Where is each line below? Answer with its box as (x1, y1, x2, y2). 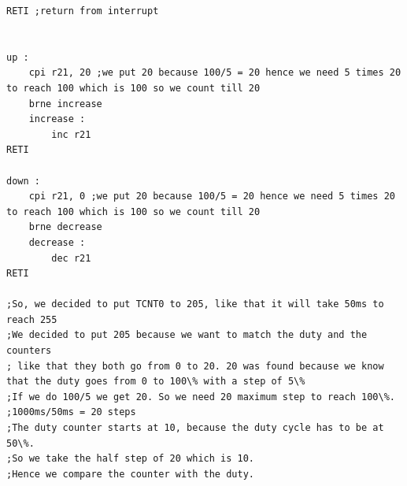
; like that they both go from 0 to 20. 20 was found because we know (6, 360, 384, 372)
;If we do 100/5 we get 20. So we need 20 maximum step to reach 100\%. (6, 391, 395, 403)
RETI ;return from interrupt (6, 6, 159, 17)
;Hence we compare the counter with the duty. (6, 468, 254, 480)
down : (6, 175, 40, 187)
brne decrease (28, 221, 102, 233)
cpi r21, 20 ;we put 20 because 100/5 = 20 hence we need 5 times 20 (28, 67, 401, 79)
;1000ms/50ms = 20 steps (6, 406, 136, 418)
